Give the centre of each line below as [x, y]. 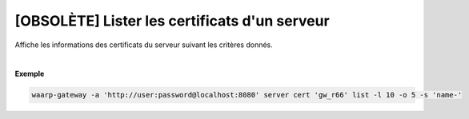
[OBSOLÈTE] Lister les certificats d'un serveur [172, 21]
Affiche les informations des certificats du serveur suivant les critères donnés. [144, 45]
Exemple [30, 74]
